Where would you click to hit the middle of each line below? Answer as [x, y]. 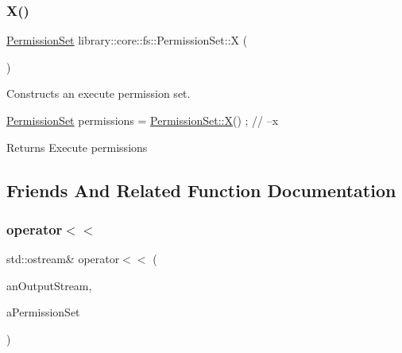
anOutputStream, [49, 285]
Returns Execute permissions [77, 147]
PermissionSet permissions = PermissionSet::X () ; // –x [143, 120]
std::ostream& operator [63, 259]
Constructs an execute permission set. [99, 93]
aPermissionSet [43, 312]
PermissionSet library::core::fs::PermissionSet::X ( [127, 40]
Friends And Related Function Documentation [201, 190]
